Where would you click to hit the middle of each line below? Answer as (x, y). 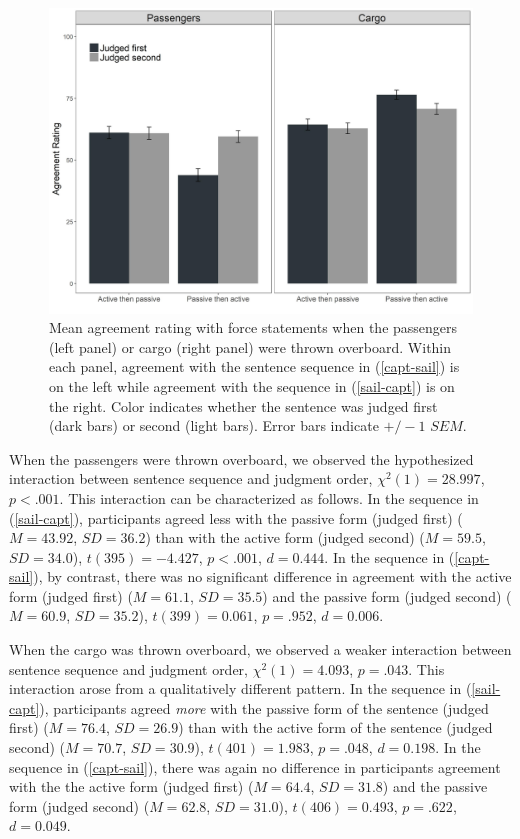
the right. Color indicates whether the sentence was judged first (243, 405)
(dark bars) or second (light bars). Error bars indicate (214, 425)
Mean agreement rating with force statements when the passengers (253, 327)
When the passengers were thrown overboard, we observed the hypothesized (241, 458)
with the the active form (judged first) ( (131, 786)
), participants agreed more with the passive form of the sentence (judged (264, 707)
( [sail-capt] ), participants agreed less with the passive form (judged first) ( (236, 517)
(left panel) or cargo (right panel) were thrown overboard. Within (250, 346)
